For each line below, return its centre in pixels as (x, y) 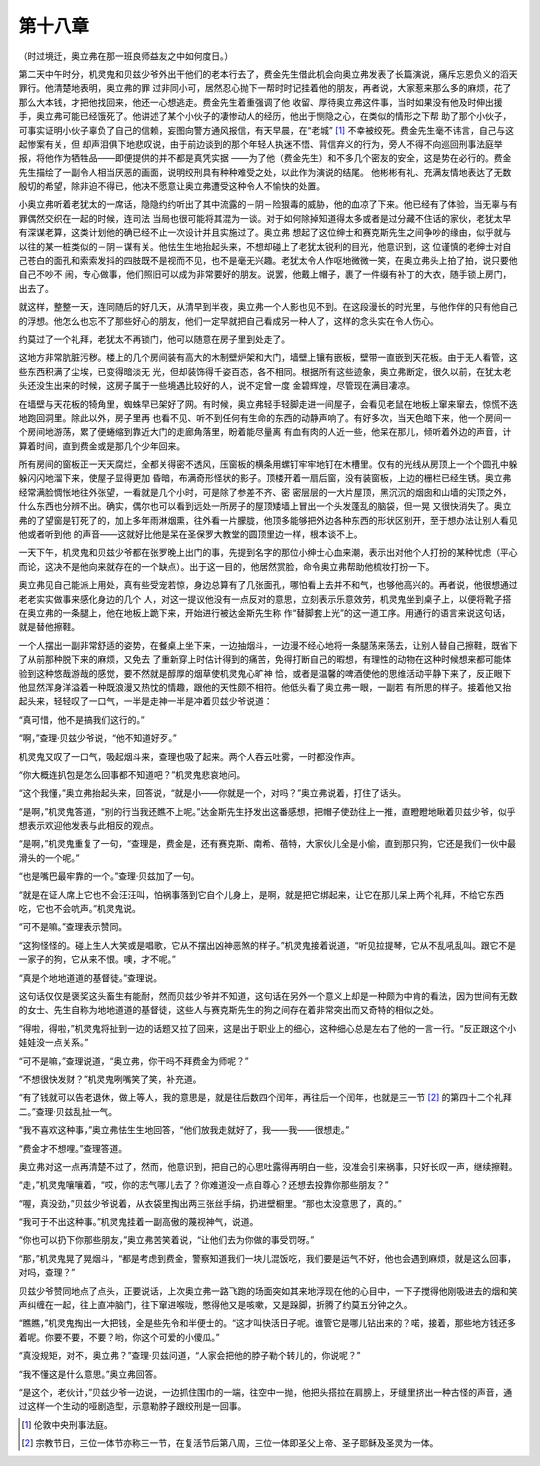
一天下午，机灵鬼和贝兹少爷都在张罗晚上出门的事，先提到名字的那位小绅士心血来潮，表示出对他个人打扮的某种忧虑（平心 (268, 552)
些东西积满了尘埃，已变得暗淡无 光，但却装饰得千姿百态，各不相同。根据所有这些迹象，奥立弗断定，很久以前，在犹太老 (265, 371)
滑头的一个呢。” (49, 857)
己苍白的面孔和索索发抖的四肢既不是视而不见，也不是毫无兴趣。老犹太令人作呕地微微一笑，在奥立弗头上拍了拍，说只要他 (268, 261)
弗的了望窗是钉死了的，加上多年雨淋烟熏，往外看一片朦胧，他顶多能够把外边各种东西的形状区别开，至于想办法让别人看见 (268, 520)
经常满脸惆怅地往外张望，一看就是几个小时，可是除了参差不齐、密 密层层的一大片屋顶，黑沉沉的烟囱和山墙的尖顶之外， (265, 492)
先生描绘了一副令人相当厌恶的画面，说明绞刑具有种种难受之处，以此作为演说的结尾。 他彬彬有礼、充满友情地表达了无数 (265, 172)
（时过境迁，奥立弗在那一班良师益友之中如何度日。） (126, 56)
